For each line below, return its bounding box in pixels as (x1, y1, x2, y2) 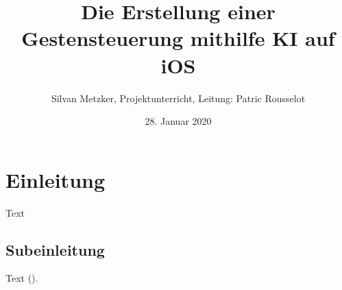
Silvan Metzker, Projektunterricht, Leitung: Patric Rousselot (51, 90, 306, 105)
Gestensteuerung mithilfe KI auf (21, 24, 335, 52)
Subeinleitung (5, 239, 105, 260)
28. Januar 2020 (145, 114, 212, 128)
